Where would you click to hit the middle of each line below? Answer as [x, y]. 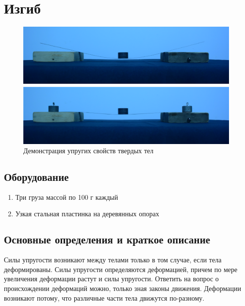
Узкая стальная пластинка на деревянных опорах [87, 213]
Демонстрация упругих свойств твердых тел [89, 151]
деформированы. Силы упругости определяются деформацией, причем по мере [121, 269]
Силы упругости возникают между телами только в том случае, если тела [113, 260]
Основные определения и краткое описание [107, 239]
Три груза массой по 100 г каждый [67, 197]
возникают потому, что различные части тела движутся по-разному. [104, 298]
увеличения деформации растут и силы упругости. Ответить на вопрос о [111, 279]
